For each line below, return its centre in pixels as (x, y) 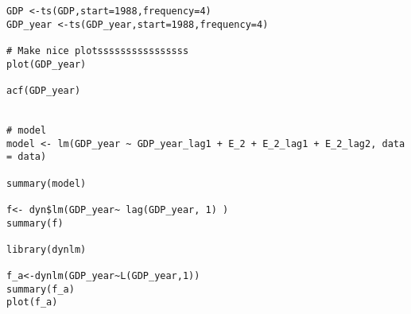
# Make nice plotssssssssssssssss (98, 50)
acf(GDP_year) (44, 90)
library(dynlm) (47, 249)
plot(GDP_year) (47, 64)
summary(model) (47, 183)
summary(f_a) (41, 289)
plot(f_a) (32, 302)
